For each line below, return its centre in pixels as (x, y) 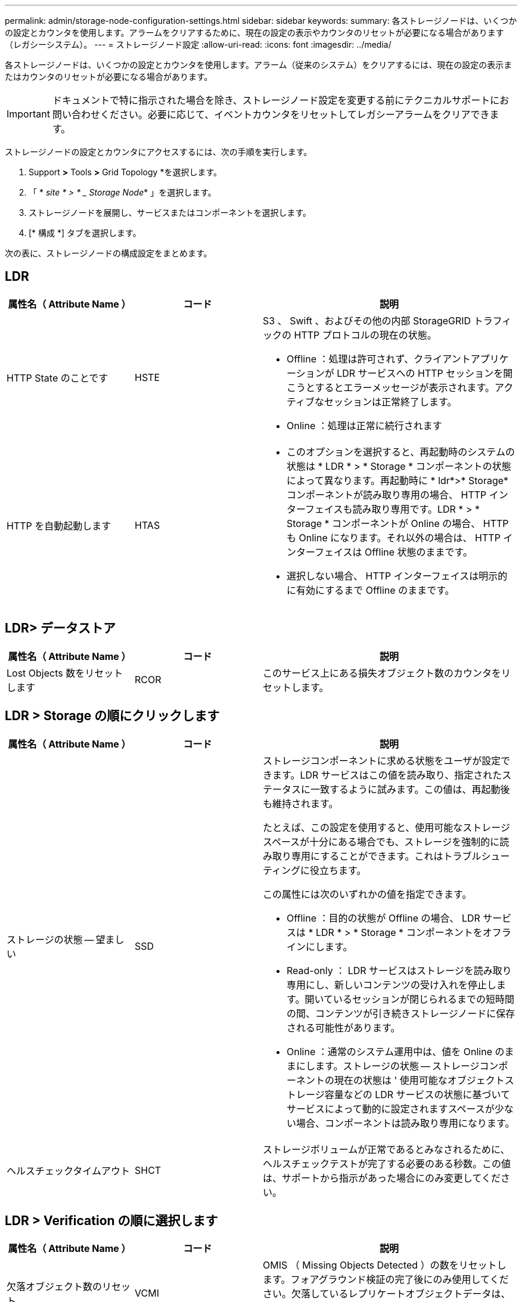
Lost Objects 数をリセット (65, 673)
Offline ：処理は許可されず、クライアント (379, 359)
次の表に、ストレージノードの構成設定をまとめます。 (108, 253)
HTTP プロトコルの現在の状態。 (365, 335)
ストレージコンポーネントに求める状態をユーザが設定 (382, 760)
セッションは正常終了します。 (391, 402)
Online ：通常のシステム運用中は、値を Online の (396, 1051)
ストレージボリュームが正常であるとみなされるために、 (386, 1149)
